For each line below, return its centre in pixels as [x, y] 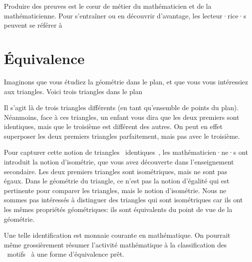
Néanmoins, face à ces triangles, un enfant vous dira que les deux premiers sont [122, 117]
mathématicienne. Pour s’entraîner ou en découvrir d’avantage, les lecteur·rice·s [125, 15]
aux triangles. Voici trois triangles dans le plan [73, 91]
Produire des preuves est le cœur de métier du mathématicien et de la [108, 6]
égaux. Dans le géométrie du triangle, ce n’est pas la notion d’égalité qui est [117, 181]
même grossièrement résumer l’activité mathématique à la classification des [115, 244]
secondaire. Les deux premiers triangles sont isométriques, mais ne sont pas [116, 171]
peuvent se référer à [33, 25]
